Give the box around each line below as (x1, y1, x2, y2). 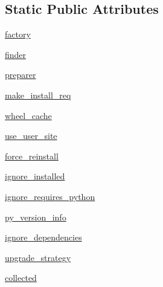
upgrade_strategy (5, 251, 71, 263)
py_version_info (5, 210, 66, 223)
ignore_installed (5, 170, 65, 182)
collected (5, 271, 37, 284)
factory (5, 28, 31, 40)
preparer (5, 68, 36, 81)
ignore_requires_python (5, 190, 95, 202)
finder (5, 48, 27, 60)
